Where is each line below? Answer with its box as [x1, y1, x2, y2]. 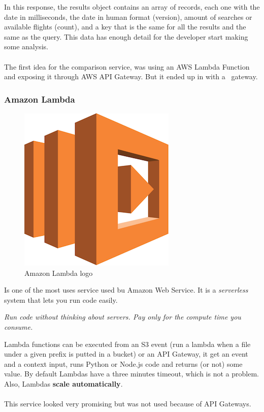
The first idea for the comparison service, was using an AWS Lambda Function [4, 61, 250, 72]
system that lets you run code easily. [4, 294, 118, 305]
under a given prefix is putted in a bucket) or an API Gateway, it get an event [4, 348, 248, 359]
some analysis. [4, 41, 48, 52]
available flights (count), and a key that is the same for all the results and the [4, 21, 246, 32]
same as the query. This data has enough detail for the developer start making [4, 31, 248, 42]
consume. [4, 321, 33, 332]
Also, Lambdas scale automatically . [4, 378, 123, 389]
